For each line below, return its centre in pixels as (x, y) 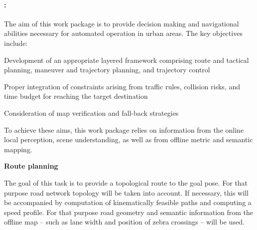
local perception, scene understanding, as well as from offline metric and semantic (128, 139)
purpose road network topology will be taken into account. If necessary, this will (126, 192)
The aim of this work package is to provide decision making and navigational (122, 23)
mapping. (18, 149)
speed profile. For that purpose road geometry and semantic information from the (129, 212)
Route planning (31, 166)
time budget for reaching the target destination (76, 96)
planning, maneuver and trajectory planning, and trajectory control (107, 70)
